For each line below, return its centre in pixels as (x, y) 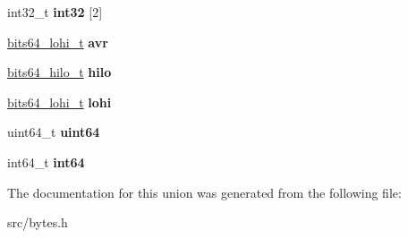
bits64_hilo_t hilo (59, 72)
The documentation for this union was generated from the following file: (204, 192)
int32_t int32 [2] (55, 12)
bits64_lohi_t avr (58, 42)
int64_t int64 (46, 161)
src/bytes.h (38, 222)
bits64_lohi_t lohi (59, 102)
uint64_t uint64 (54, 132)
